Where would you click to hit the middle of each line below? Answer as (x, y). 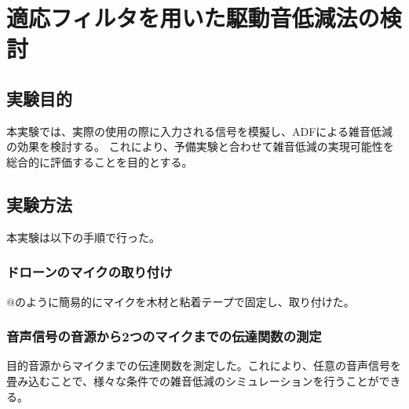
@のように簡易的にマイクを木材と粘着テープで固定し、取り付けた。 (181, 301)
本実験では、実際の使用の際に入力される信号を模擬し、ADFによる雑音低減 (199, 131)
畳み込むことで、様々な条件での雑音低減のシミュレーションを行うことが (193, 380)
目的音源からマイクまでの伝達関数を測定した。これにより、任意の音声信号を (204, 365)
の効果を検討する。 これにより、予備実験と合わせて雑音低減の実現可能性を (200, 146)
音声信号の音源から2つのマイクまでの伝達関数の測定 (164, 336)
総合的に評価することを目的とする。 (100, 161)
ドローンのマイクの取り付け (89, 272)
